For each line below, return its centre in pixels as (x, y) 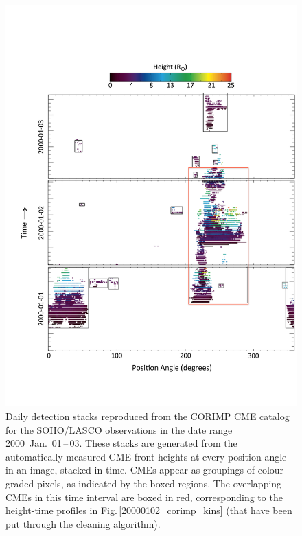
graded (20, 483)
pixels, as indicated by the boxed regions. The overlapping (159, 483)
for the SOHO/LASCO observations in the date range (119, 429)
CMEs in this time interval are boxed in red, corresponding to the (144, 497)
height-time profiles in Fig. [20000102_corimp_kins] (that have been (149, 510)
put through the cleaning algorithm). (83, 523)
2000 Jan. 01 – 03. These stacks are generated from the (121, 443)
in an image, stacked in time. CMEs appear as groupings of (130, 470)
